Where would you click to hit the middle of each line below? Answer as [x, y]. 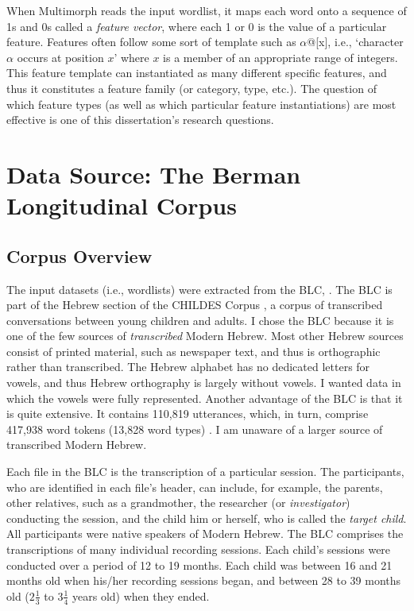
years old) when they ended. [141, 596]
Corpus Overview [79, 255]
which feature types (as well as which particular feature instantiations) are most [201, 104]
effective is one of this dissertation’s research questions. [140, 120]
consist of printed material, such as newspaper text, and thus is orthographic [193, 351]
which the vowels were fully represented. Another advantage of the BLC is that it [205, 398]
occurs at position [60, 57]
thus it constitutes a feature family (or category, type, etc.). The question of [192, 88]
